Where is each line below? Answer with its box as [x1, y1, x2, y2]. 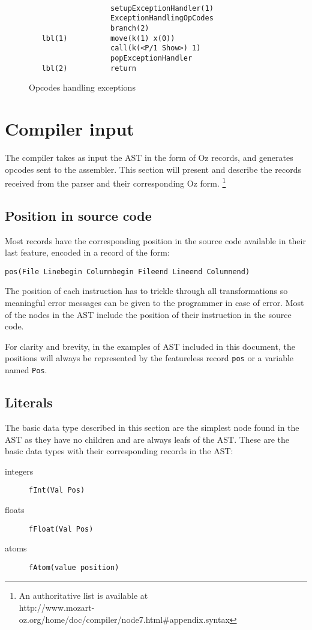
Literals [5, 393, 53, 412]
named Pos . [5, 364, 47, 376]
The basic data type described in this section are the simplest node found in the [5, 421, 299, 433]
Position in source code [5, 206, 152, 224]
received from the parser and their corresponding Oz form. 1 [5, 175, 226, 189]
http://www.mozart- [19, 601, 95, 614]
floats [5, 503, 25, 515]
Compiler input [5, 116, 134, 141]
